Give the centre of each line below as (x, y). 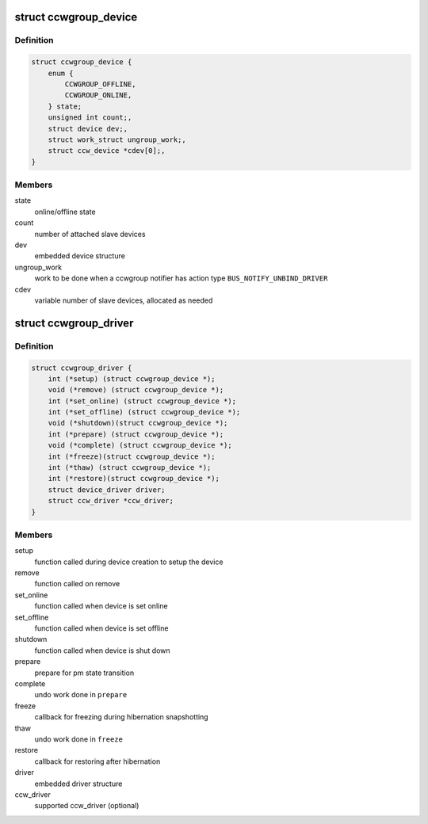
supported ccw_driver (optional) (87, 806)
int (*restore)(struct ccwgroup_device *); (134, 479)
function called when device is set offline (101, 628)
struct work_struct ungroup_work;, (117, 139)
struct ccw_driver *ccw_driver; (111, 501)
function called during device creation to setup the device (129, 562)
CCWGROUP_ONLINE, (98, 95)
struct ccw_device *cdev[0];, (107, 151)
